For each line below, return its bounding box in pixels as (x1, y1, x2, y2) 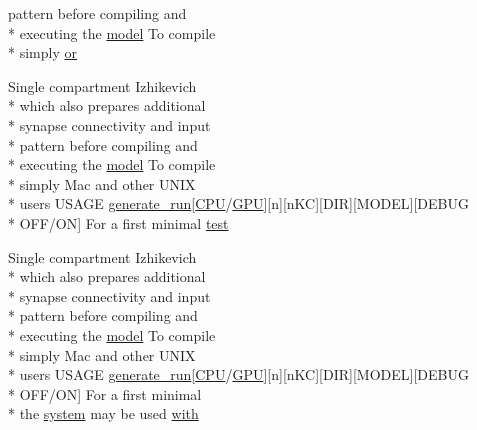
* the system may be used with (8, 403, 199, 424)
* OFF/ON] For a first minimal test (8, 212, 229, 233)
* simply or (8, 42, 77, 63)
